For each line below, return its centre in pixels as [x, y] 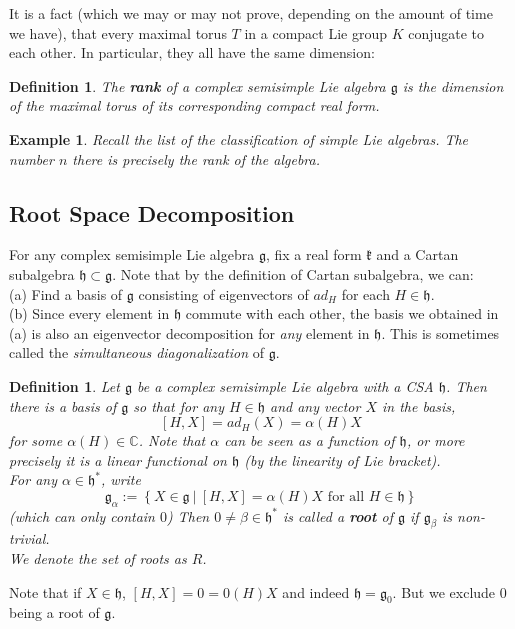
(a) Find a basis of [66, 293]
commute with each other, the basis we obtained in [342, 313]
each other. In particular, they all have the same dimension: [192, 52]
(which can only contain [82, 515]
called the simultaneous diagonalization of [137, 352]
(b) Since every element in [89, 313]
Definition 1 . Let [64, 385]
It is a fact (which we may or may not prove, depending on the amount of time [251, 13]
